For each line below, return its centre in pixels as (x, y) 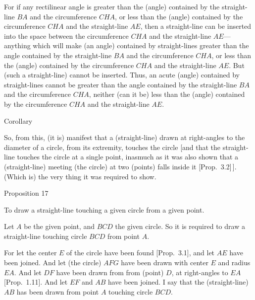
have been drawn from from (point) (110, 272)
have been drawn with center (165, 262)
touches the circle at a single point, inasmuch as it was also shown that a (128, 157)
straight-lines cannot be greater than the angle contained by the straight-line (121, 84)
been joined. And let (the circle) (53, 262)
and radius (234, 262)
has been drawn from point (58, 291)
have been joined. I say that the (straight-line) (178, 282)
